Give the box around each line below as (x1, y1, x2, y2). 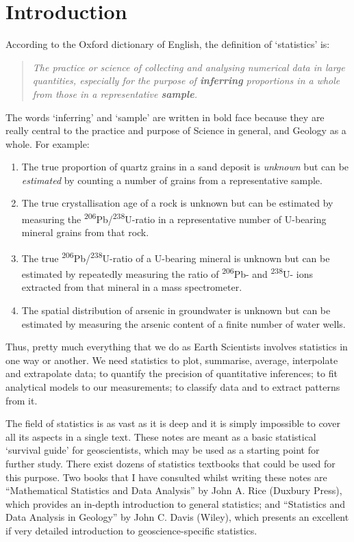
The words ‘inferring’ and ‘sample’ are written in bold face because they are (5, 109, 325, 124)
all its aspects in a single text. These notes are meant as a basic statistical (5, 429, 316, 443)
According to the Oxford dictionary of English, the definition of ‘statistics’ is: (5, 37, 330, 51)
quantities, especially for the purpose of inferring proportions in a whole (32, 73, 340, 88)
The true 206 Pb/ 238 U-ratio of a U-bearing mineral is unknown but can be (21, 248, 330, 265)
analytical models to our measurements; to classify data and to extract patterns (5, 379, 340, 393)
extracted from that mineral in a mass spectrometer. (21, 280, 242, 294)
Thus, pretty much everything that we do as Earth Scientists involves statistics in (5, 339, 348, 354)
